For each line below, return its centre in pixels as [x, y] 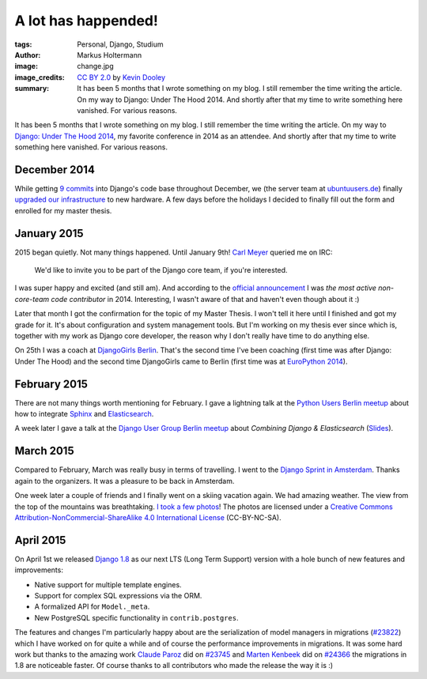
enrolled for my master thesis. [63, 210]
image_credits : [40, 77]
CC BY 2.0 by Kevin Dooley [121, 77]
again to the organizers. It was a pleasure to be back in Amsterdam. [125, 481]
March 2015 [44, 451]
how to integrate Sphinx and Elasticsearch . [84, 414]
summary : [32, 89]
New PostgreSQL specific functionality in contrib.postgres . [136, 617]
